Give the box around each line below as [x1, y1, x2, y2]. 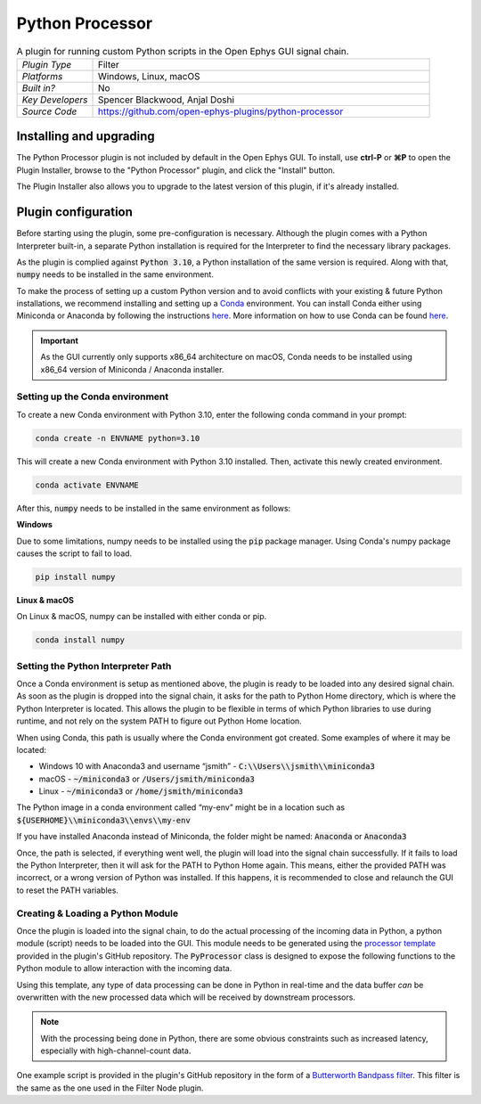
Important [40, 335, 79, 346]
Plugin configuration [16, 205, 134, 220]
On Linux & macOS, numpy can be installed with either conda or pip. [16, 611, 267, 622]
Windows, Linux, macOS [97, 70, 200, 82]
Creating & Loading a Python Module [16, 907, 178, 920]
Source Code [21, 105, 77, 118]
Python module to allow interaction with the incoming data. [16, 963, 232, 974]
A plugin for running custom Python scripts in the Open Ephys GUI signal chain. [16, 45, 349, 57]
